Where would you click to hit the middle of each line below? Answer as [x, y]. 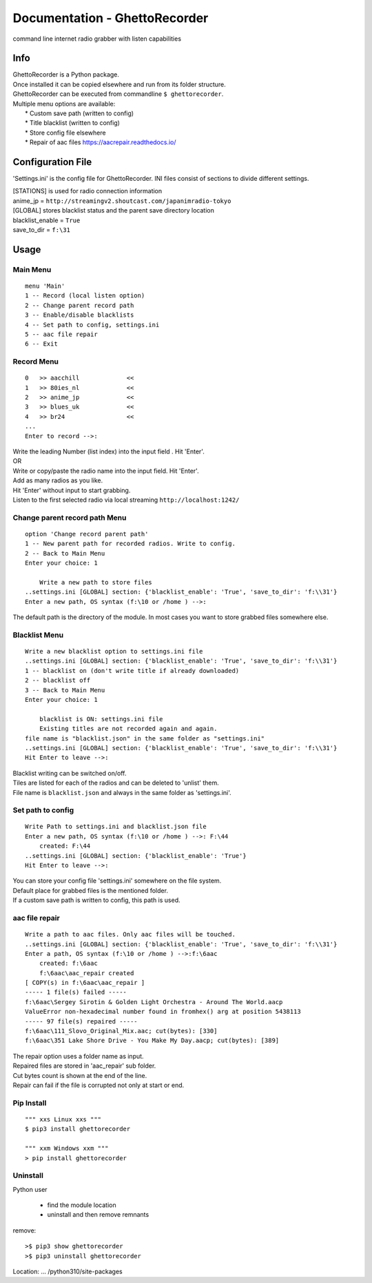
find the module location [82, 1205]
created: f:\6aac [68, 963]
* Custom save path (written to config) [80, 113]
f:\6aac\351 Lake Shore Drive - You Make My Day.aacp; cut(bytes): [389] [152, 1041]
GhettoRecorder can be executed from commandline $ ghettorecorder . [118, 94]
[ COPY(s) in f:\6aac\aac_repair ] [85, 983]
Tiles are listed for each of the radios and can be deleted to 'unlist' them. [116, 783]
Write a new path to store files [96, 582]
